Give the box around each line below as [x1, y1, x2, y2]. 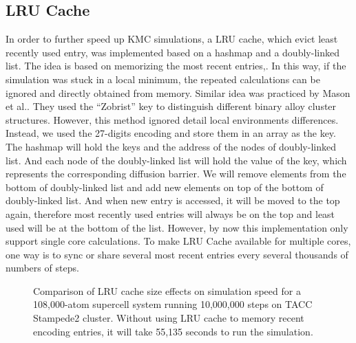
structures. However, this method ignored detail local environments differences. [6, 112, 339, 126]
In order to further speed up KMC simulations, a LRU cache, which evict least [6, 32, 338, 46]
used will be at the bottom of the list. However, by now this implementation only [6, 220, 348, 234]
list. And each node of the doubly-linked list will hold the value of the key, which [6, 153, 347, 167]
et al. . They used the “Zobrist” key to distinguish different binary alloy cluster [6, 99, 337, 113]
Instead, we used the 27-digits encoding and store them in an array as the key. [6, 126, 336, 140]
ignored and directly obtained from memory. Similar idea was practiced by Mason [6, 85, 350, 100]
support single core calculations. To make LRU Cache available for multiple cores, [6, 234, 351, 248]
